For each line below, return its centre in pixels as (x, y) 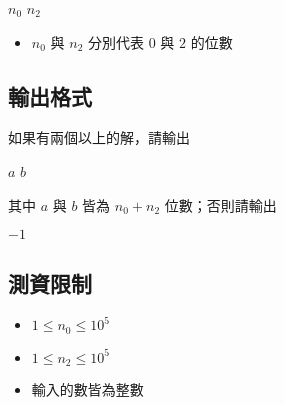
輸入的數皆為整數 (87, 389)
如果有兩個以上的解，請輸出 (99, 137)
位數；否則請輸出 (220, 204)
